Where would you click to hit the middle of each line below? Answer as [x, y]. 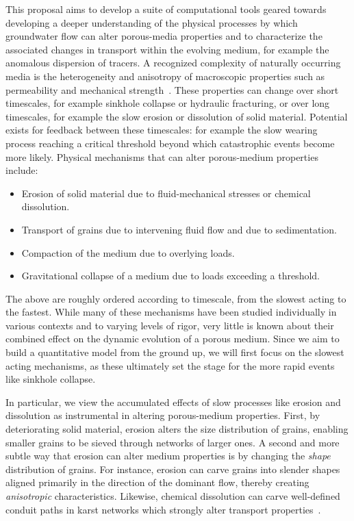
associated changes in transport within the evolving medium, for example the [167, 49]
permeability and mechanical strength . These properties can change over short [172, 89]
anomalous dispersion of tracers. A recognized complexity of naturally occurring [173, 63]
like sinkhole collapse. [51, 379]
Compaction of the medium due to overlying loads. [128, 252]
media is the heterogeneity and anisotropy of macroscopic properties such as [165, 76]
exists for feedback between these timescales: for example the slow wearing [162, 130]
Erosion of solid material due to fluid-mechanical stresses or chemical [166, 193]
